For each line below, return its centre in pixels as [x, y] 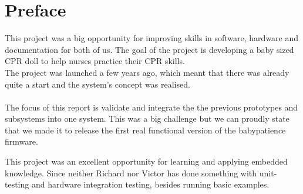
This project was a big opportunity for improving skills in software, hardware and [152, 38]
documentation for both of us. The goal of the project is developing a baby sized [149, 49]
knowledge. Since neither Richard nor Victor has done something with [131, 173]
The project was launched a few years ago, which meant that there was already [147, 72]
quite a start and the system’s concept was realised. [97, 84]
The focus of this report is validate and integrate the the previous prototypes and [151, 107]
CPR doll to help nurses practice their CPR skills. [95, 61]
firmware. [21, 141]
